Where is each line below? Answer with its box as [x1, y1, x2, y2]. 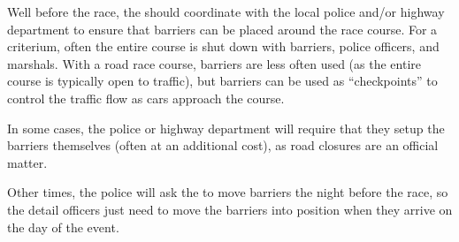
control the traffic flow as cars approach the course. [7, 88, 285, 107]
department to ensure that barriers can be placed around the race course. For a [7, 19, 438, 38]
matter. [7, 153, 48, 171]
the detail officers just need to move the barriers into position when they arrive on [7, 200, 453, 218]
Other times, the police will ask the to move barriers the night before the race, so [7, 183, 448, 201]
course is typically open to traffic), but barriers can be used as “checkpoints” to [7, 72, 438, 90]
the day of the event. [7, 217, 119, 236]
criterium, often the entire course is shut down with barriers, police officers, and [7, 37, 440, 56]
